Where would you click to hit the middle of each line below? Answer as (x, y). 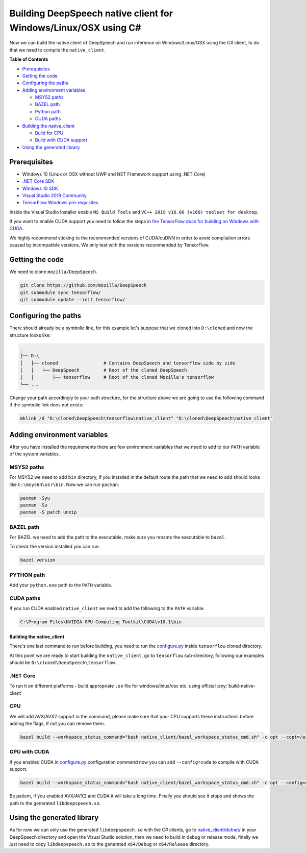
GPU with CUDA (29, 752)
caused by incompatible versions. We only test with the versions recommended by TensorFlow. (110, 245)
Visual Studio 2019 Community (54, 195)
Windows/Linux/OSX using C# (75, 28)
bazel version (38, 560)
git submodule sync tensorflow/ (61, 293)
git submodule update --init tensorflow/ (73, 299)
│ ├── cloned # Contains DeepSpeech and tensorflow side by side (128, 363)
